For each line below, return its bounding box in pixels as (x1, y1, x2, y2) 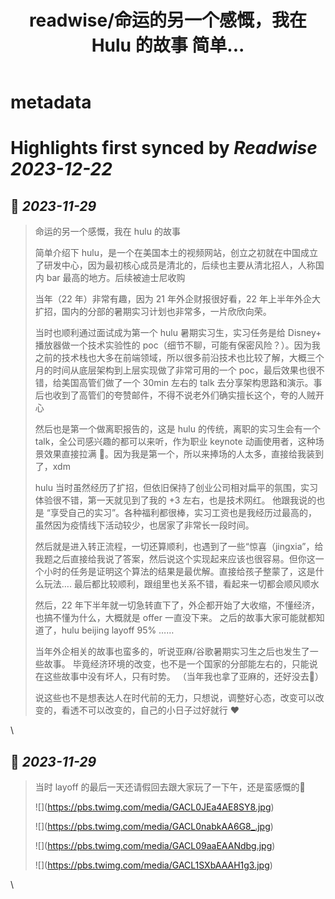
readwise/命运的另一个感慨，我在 (28, 9, 308, 32)
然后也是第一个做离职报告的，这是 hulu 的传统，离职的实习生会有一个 (34, 423, 321, 435)
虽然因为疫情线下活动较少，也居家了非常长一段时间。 (34, 519, 255, 531)
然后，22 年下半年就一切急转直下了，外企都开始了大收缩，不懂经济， (34, 599, 320, 611)
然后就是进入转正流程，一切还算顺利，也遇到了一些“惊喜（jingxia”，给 (34, 541, 324, 553)
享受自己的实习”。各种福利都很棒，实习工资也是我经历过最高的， (49, 507, 318, 519)
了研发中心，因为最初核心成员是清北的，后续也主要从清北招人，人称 (34, 259, 316, 271)
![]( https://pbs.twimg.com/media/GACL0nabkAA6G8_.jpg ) (34, 821, 274, 832)
